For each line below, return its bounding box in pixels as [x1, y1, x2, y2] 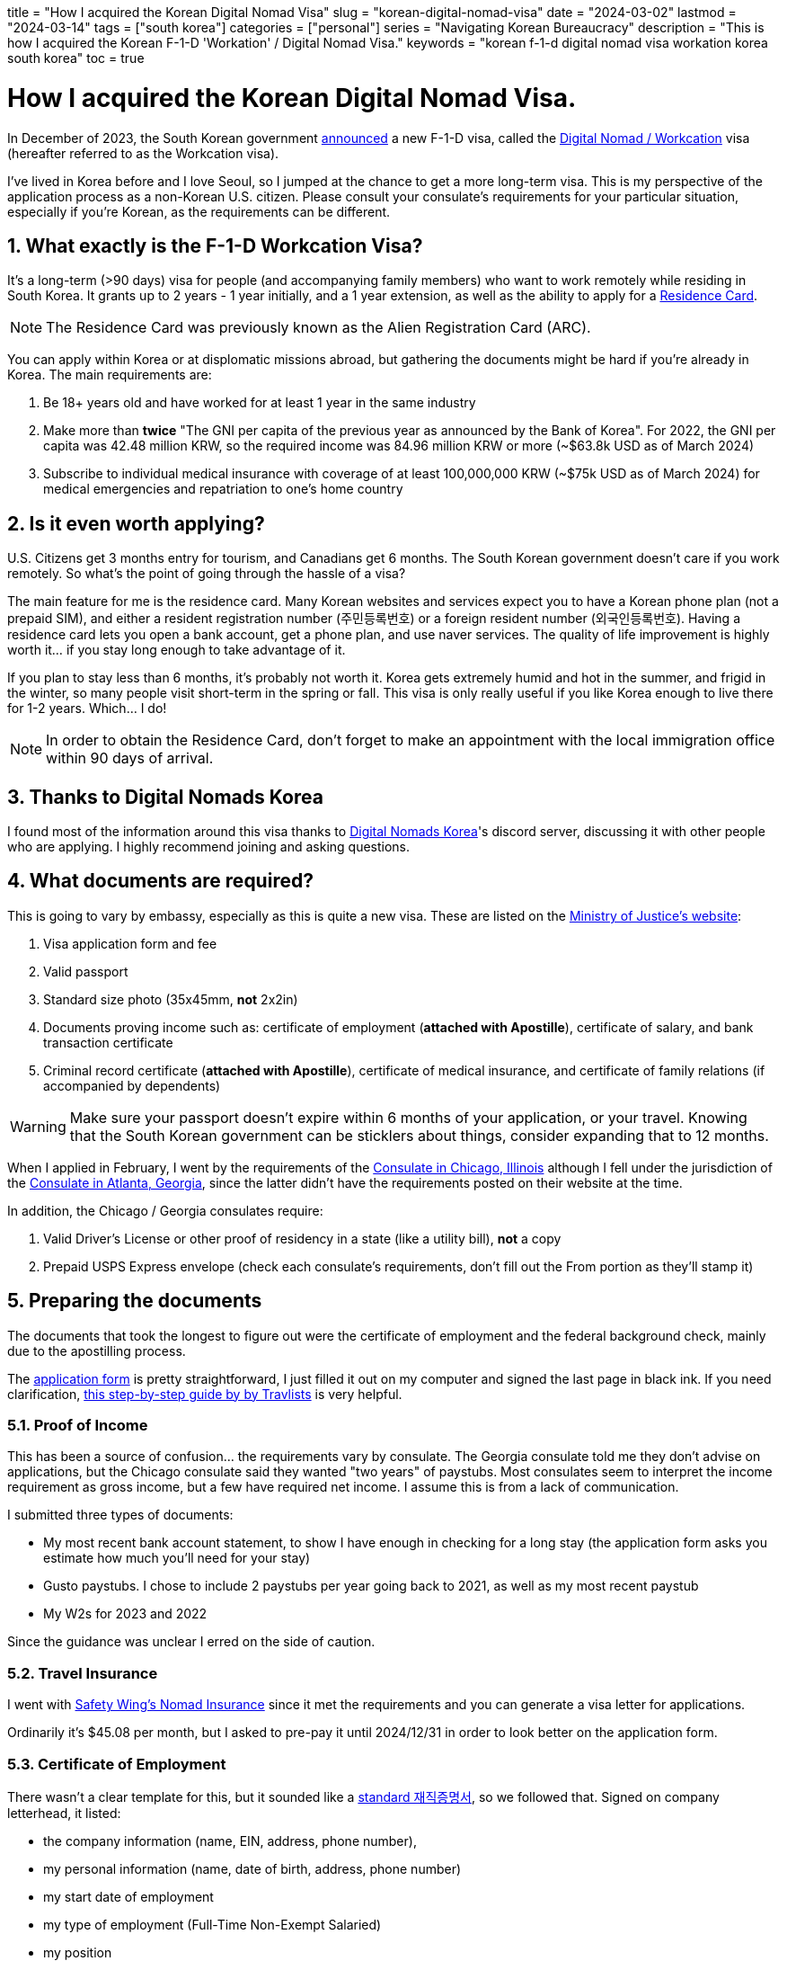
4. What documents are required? [7, 869, 314, 893]
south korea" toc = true [7, 50, 145, 66]
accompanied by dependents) [43, 1077, 221, 1093]
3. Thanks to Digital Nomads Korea [7, 785, 323, 808]
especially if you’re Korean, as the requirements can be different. [7, 203, 391, 219]
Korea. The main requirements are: [7, 367, 212, 383]
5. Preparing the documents [7, 1289, 262, 1313]
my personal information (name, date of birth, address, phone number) [43, 1860, 462, 1876]
